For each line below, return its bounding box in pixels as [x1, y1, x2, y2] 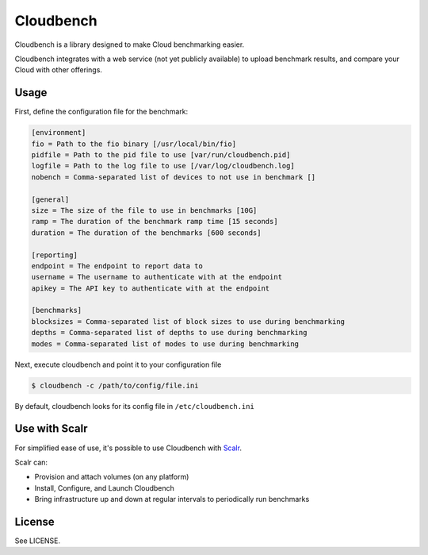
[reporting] [31, 250, 78, 260]
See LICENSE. [14, 536, 61, 545]
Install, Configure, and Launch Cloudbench [34, 483, 174, 492]
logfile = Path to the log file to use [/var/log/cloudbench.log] [31, 161, 295, 171]
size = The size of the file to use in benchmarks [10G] [31, 206, 258, 214]
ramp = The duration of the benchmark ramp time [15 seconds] [31, 217, 278, 226]
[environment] [31, 128, 86, 137]
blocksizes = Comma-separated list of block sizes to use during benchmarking [31, 317, 345, 326]
